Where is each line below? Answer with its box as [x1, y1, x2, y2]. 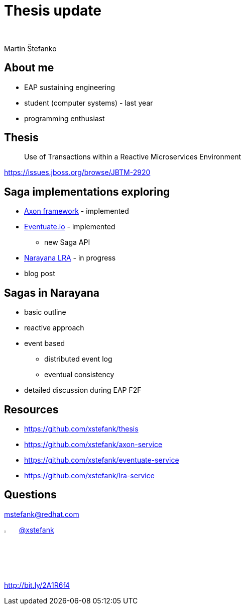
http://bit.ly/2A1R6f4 [4, 580, 70, 589]
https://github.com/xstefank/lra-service [24, 471, 155, 480]
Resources [4, 403, 59, 416]
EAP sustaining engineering [24, 82, 115, 92]
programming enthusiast [24, 114, 105, 123]
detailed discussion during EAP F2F [24, 386, 142, 395]
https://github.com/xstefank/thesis [24, 424, 139, 433]
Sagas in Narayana [4, 286, 100, 299]
